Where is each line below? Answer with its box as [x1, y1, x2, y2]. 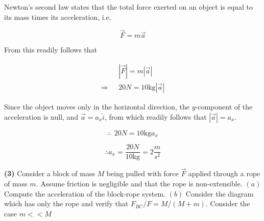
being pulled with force [106, 168, 179, 179]
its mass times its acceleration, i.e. [4, 11, 111, 22]
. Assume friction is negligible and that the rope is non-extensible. [36, 178, 243, 188]
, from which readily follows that [104, 111, 207, 122]
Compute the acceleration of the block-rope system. [4, 188, 165, 199]
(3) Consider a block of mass [4, 168, 95, 179]
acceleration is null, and [4, 111, 79, 122]
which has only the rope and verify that [4, 198, 129, 209]
